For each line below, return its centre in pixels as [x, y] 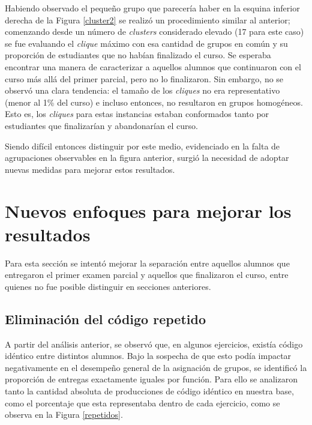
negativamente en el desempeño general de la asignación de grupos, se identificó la [156, 367]
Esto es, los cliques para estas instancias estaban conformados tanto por [137, 114]
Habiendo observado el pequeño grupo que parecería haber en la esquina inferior [152, 8]
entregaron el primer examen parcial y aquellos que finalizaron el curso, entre [147, 275]
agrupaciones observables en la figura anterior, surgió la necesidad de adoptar [147, 158]
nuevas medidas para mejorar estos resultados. [90, 169]
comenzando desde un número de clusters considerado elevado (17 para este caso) [154, 32]
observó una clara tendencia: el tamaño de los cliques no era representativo [142, 90]
